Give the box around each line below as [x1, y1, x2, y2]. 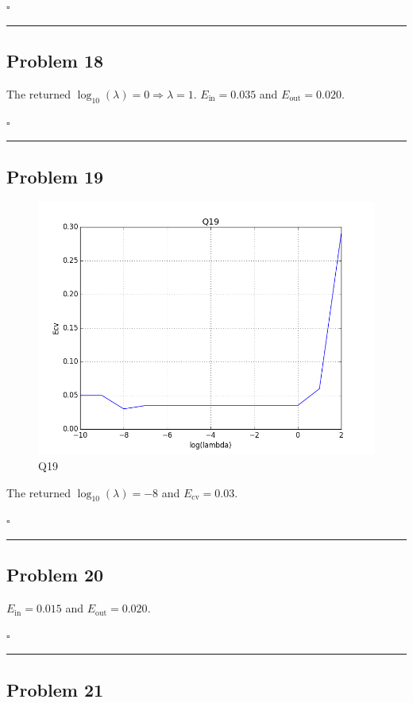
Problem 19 [6, 164, 104, 188]
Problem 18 [6, 48, 104, 72]
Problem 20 [6, 562, 104, 587]
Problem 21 [6, 677, 104, 701]
